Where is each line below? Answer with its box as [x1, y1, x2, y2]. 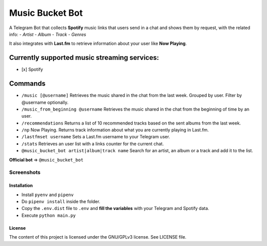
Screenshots [9, 169, 41, 176]
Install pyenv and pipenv [21, 192, 74, 198]
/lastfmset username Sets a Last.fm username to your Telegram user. [21, 134, 170, 140]
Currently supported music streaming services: [9, 53, 159, 62]
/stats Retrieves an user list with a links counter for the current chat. [21, 141, 164, 147]
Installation [9, 183, 33, 189]
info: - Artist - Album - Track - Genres [9, 31, 87, 37]
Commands [9, 80, 46, 88]
